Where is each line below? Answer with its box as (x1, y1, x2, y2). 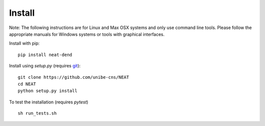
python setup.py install (18, 88, 78, 94)
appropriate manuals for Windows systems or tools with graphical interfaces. (9, 31, 165, 37)
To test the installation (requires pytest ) (9, 99, 88, 105)
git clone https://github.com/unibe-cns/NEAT (18, 74, 130, 80)
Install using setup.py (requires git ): (9, 63, 81, 69)
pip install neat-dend (18, 52, 73, 58)
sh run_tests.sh (18, 111, 57, 116)
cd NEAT (18, 81, 36, 87)
